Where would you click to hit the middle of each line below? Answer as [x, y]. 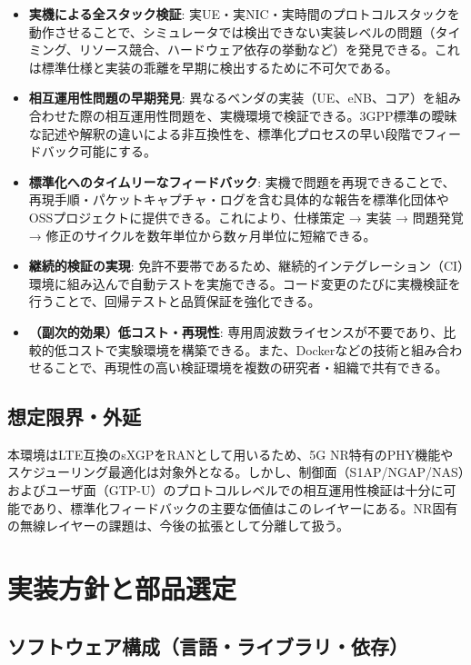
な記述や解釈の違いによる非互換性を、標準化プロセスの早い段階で [226, 133]
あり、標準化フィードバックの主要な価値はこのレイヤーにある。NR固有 [245, 507]
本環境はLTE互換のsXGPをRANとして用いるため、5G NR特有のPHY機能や [230, 454]
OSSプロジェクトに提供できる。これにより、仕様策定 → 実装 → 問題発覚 [246, 217]
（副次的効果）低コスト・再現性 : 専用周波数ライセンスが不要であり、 [236, 331]
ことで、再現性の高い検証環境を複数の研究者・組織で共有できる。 [251, 367]
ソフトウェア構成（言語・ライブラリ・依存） [208, 645]
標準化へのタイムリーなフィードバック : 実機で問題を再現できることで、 [242, 181]
